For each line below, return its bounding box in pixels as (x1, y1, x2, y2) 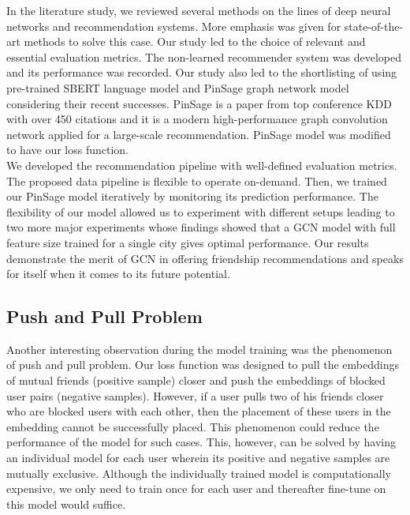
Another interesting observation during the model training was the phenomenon (6, 340, 393, 357)
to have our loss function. (6, 141, 129, 158)
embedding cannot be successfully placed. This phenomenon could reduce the (6, 418, 379, 434)
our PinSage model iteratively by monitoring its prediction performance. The (6, 188, 378, 205)
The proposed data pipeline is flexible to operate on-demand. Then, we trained (6, 172, 387, 189)
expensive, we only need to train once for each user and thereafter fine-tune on (6, 480, 386, 497)
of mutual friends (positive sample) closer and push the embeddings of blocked (6, 372, 386, 389)
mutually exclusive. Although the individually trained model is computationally (6, 464, 391, 481)
